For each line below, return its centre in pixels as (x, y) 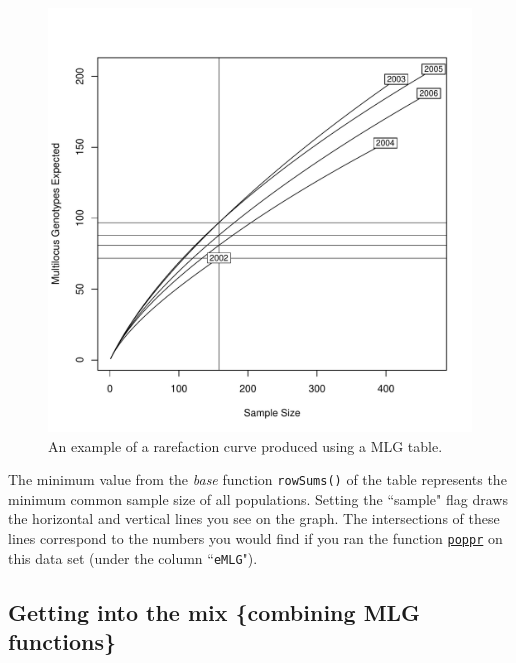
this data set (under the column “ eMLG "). (133, 557)
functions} (62, 641)
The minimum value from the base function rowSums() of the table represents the (257, 479)
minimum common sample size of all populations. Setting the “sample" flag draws (258, 498)
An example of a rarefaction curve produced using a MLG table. (245, 445)
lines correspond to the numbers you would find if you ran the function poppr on (255, 538)
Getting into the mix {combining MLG (214, 611)
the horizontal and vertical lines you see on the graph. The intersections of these (254, 518)
